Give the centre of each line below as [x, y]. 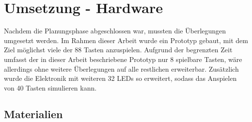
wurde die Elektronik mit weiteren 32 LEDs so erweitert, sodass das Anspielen [120, 78]
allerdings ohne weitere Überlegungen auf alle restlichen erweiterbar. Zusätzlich [121, 69]
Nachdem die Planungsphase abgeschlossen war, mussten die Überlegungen [115, 31]
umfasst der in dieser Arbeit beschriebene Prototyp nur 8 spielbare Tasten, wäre [123, 59]
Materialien [33, 114]
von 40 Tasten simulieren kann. [50, 87]
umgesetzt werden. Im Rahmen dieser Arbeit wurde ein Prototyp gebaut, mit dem [126, 40]
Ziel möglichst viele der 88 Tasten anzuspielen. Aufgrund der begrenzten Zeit [118, 50]
